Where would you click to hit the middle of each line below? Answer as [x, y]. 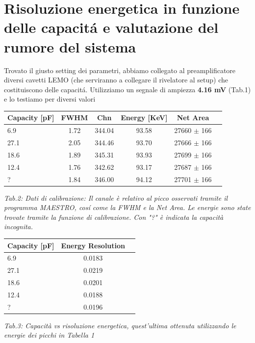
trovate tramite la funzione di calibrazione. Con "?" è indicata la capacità [114, 217]
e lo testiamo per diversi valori [50, 99]
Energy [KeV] [144, 118]
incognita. [19, 226]
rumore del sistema [70, 46]
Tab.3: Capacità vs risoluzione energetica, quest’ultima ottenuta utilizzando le [120, 325]
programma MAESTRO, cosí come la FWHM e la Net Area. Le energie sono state [127, 207]
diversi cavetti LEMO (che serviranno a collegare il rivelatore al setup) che [116, 80]
